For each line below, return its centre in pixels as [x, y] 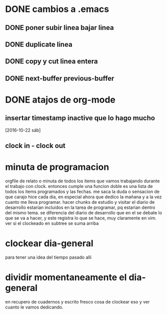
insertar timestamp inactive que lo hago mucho [80, 118]
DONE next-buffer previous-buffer [60, 78]
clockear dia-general [49, 243]
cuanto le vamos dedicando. [34, 307]
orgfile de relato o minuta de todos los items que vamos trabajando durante [83, 181]
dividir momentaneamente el [66, 277]
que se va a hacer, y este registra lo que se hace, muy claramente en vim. [81, 218]
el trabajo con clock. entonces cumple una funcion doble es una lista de [79, 186]
